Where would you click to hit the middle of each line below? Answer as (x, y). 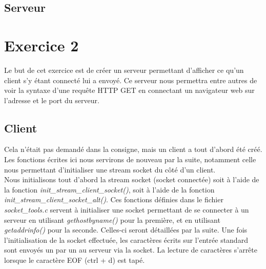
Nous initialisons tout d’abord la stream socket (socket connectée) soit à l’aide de (132, 179)
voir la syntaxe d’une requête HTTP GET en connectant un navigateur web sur (129, 90)
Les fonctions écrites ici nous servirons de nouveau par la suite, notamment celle (130, 159)
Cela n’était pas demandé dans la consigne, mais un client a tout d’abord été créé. (133, 149)
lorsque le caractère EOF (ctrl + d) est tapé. (75, 260)
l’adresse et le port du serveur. (52, 100)
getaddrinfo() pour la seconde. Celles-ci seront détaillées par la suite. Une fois (126, 230)
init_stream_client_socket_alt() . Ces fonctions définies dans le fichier (114, 199)
